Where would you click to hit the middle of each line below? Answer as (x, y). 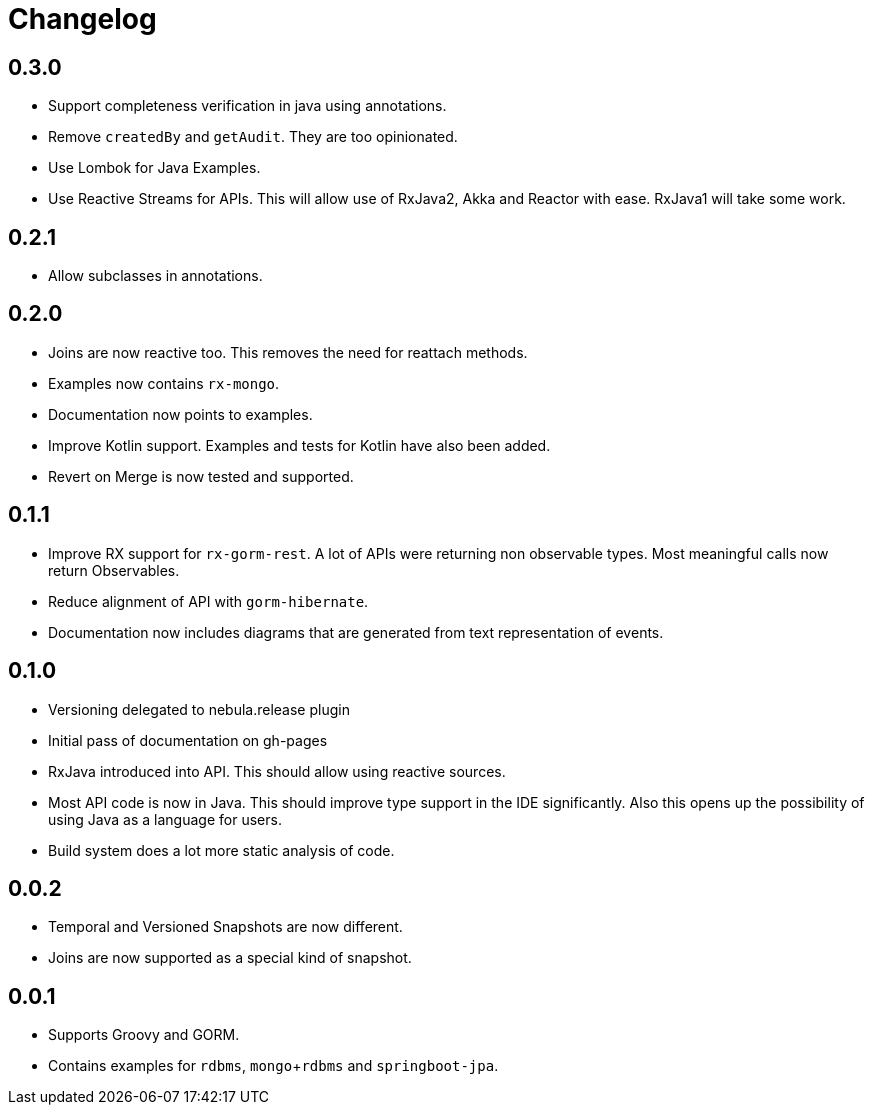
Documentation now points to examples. (180, 414)
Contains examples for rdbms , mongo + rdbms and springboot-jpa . (273, 1066)
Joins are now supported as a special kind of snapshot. (230, 958)
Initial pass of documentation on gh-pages (188, 740)
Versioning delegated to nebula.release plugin (199, 709)
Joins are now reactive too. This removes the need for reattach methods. (288, 352)
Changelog (82, 19)
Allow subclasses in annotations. (155, 276)
